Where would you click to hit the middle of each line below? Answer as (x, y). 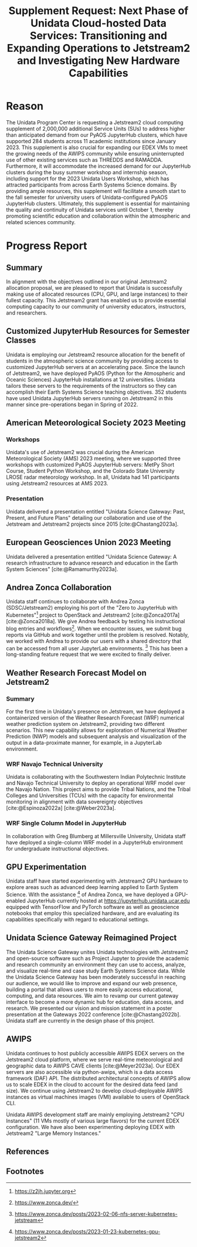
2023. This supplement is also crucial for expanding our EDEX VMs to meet (97, 147)
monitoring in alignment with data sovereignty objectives (74, 802)
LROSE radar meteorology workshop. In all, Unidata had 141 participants (93, 477)
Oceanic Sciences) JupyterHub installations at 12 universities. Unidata (91, 379)
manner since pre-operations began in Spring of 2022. (72, 404)
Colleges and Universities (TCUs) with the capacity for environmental (90, 796)
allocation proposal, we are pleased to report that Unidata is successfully (94, 288)
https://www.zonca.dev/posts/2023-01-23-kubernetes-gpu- (87, 1231)
